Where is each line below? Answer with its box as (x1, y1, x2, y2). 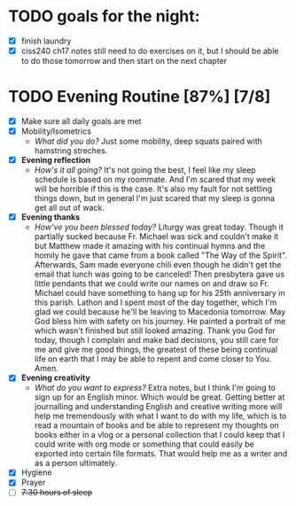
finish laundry (20, 35, 72, 46)
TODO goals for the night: (8, 6, 200, 27)
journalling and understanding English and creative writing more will (34, 401, 283, 412)
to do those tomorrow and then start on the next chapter (20, 56, 228, 66)
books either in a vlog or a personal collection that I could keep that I (34, 430, 285, 440)
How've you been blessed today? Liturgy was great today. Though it (34, 222, 284, 232)
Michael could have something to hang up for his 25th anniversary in (34, 288, 285, 299)
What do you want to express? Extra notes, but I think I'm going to (34, 383, 277, 393)
